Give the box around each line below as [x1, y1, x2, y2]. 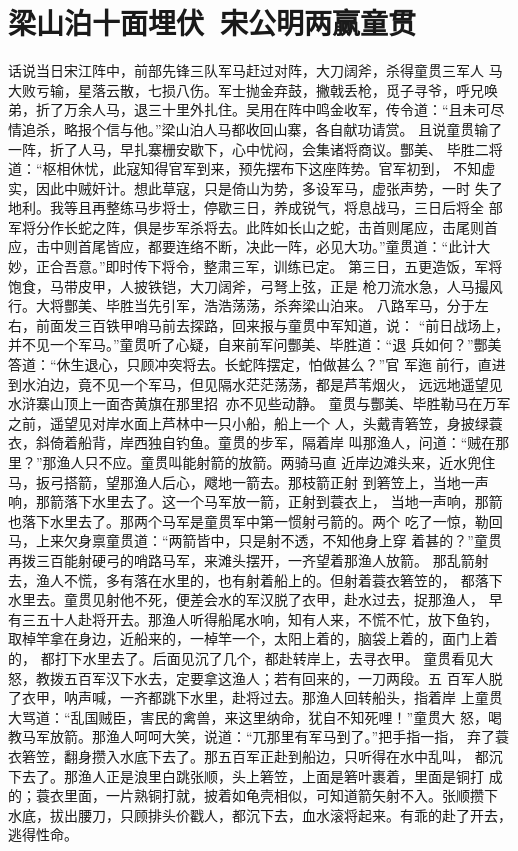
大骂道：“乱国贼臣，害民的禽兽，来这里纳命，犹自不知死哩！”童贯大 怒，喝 [8, 706, 502, 727]
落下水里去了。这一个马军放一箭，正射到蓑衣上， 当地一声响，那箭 [63, 491, 503, 512]
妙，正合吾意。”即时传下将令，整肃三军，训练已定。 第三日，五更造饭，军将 [8, 256, 503, 277]
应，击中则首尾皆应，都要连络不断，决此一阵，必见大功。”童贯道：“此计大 [8, 236, 491, 257]
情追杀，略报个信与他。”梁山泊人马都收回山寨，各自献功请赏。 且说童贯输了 [8, 118, 503, 139]
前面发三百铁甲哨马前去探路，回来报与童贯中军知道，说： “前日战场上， [35, 314, 510, 335]
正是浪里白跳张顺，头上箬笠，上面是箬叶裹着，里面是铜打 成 [105, 765, 503, 786]
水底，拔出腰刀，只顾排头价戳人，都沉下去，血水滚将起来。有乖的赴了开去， [8, 804, 512, 825]
